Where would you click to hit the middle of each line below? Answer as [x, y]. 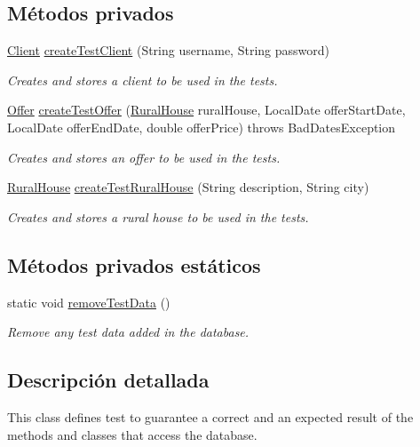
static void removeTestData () [89, 302]
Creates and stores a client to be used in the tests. [143, 80]
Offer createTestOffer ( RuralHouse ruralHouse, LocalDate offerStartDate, [206, 110]
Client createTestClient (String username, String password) [168, 50]
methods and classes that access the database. [132, 434]
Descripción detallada [108, 380]
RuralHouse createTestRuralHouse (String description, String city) [188, 187]
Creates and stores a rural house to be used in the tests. [158, 216]
